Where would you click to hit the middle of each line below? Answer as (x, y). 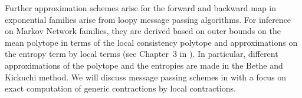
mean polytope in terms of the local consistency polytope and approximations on (151, 42)
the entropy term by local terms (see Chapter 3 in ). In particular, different (142, 54)
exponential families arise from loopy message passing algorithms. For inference (148, 19)
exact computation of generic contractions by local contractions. (120, 88)
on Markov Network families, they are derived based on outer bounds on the (143, 31)
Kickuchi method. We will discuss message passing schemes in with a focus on (146, 77)
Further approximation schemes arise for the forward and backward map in (141, 8)
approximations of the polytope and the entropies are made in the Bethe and (144, 65)
